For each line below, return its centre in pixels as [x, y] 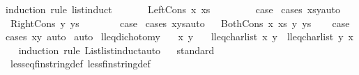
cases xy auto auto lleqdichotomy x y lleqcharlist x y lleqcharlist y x [179, 36]
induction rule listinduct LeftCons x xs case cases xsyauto [173, 9]
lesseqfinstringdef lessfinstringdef [80, 64]
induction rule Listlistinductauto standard [116, 50]
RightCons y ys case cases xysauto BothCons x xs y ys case [180, 23]
